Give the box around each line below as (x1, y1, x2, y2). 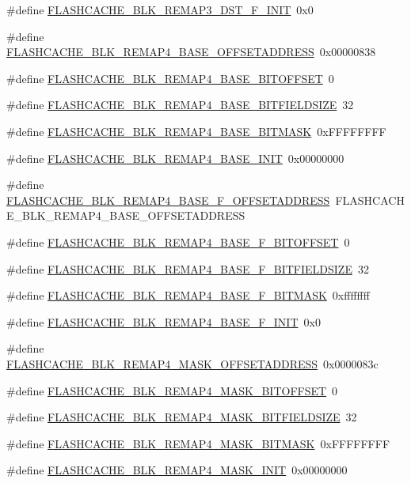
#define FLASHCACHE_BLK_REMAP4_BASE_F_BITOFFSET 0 (6, 233, 350, 250)
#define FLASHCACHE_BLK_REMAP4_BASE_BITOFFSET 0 (6, 70, 334, 86)
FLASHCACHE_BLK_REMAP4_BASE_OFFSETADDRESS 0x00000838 (6, 43, 376, 60)
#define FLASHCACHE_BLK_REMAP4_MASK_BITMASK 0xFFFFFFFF (6, 435, 390, 451)
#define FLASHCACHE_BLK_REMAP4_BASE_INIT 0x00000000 (6, 149, 344, 166)
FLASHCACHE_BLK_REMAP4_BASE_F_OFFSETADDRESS (6, 191, 330, 208)
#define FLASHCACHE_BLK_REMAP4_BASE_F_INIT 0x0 (6, 313, 321, 330)
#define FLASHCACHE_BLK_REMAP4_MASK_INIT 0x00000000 (6, 462, 348, 478)
